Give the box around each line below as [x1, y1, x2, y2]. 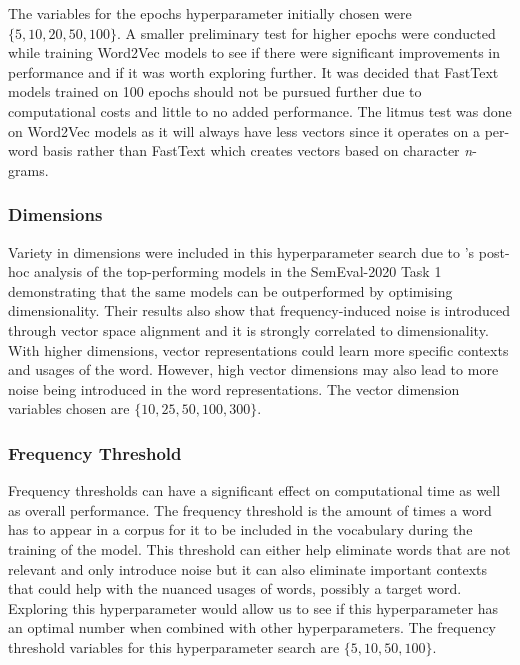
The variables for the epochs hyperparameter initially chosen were [8, 3, 412, 23]
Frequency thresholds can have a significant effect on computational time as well [8, 480, 501, 501]
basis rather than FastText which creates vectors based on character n [42, 140, 473, 161]
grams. [8, 159, 49, 180]
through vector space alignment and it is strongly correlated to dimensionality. [8, 319, 489, 340]
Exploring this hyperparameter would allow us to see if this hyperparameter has [8, 597, 499, 618]
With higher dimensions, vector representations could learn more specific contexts [8, 339, 509, 360]
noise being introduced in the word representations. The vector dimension [8, 378, 460, 399]
